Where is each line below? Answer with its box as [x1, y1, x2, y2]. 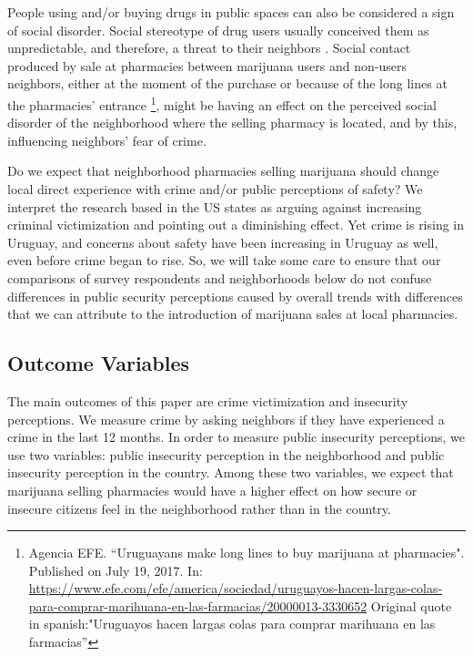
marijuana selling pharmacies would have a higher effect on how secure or [7, 480, 418, 499]
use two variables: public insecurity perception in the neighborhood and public [7, 445, 445, 464]
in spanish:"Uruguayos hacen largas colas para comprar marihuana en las [28, 614, 436, 633]
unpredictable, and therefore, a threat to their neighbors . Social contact [7, 38, 411, 57]
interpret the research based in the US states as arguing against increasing [7, 197, 422, 216]
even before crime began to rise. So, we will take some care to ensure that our [7, 251, 441, 270]
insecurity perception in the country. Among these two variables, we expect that [7, 463, 454, 482]
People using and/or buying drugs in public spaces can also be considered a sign [7, 3, 455, 21]
